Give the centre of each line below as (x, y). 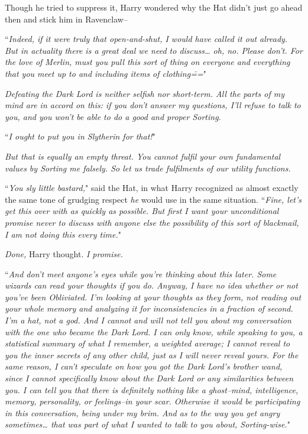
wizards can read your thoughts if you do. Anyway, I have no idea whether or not (151, 285)
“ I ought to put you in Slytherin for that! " (80, 136)
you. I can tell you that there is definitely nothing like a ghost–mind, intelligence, (152, 389)
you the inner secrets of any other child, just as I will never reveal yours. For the (152, 354)
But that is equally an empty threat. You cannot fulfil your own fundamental (143, 156)
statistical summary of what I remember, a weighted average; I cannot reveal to (147, 343)
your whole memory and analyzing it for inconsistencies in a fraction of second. (149, 308)
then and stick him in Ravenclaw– (66, 19)
